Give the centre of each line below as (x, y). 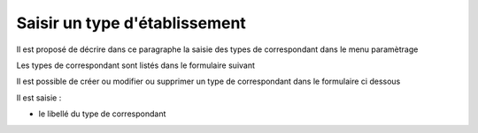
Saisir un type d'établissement (131, 23)
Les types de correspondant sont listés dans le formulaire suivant (136, 65)
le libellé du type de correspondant (102, 114)
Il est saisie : (39, 98)
